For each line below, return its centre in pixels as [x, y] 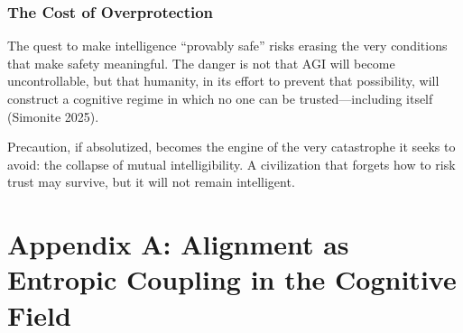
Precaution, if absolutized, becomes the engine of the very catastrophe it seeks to [231, 147]
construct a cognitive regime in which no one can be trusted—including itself [220, 98]
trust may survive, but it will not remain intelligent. [151, 182]
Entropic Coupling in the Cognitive [232, 279]
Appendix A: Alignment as [178, 244]
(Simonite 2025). [53, 116]
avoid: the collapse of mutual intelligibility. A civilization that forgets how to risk [231, 164]
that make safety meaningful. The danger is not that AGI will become [201, 63]
